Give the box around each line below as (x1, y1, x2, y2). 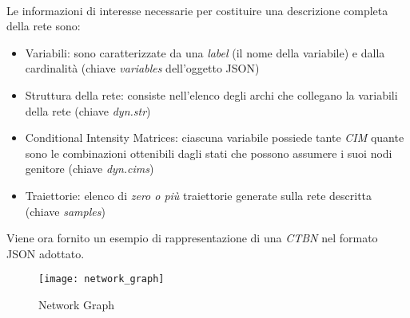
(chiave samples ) (25, 202, 105, 219)
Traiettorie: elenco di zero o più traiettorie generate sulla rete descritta (25, 186, 372, 203)
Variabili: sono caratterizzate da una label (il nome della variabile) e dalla (25, 44, 385, 61)
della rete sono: (6, 18, 81, 34)
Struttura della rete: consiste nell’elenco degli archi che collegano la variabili (25, 86, 398, 103)
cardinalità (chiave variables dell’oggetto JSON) (25, 60, 260, 77)
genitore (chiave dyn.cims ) (25, 160, 154, 177)
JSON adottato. (6, 245, 85, 261)
